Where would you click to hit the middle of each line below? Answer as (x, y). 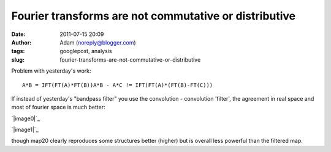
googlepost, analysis (86, 51)
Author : (21, 42)
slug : (18, 60)
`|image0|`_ (25, 118)
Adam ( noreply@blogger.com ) (98, 42)
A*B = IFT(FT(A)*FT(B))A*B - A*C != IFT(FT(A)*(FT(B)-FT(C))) (118, 85)
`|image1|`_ (25, 130)
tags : (18, 51)
